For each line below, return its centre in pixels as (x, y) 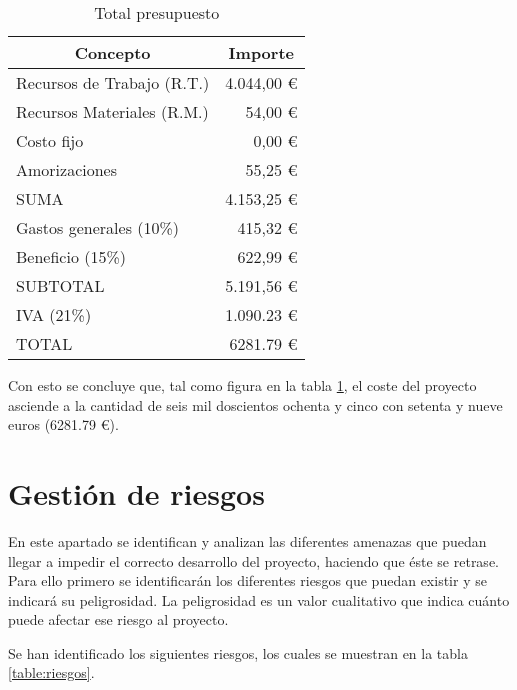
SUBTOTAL (60, 285)
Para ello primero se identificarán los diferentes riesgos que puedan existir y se (247, 580)
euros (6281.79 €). (63, 424)
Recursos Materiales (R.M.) (112, 111)
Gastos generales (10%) (98, 227)
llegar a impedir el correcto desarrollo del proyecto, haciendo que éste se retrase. (253, 560)
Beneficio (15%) (71, 256)
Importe (261, 52)
